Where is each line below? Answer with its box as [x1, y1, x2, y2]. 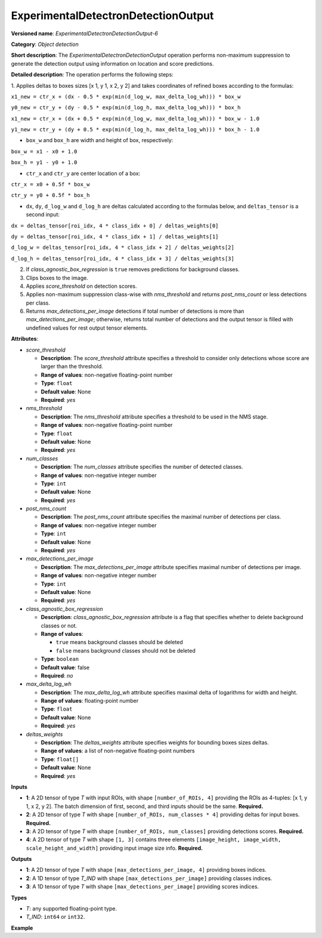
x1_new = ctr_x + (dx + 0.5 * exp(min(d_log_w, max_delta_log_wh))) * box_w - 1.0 [11, 115, 259, 122]
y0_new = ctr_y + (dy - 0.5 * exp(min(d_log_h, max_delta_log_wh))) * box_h [11, 104, 241, 111]
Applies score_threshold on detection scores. [26, 282, 137, 290]
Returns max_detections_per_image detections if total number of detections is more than [26, 307, 244, 315]
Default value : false [41, 663, 90, 671]
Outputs [11, 856, 32, 863]
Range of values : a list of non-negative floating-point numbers [41, 747, 195, 755]
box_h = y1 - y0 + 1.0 [11, 159, 78, 166]
